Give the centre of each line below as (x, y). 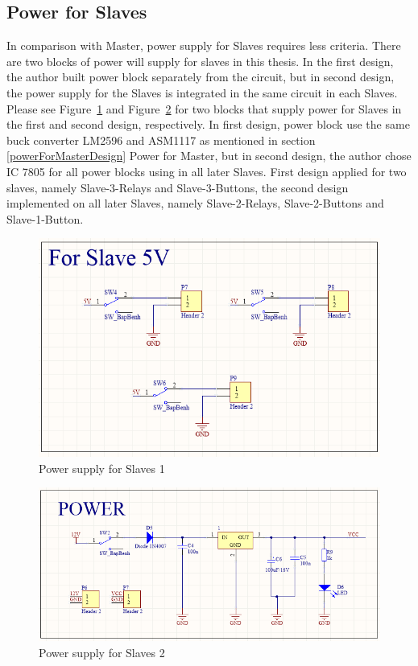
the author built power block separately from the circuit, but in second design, (201, 77)
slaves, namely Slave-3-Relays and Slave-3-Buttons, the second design (178, 187)
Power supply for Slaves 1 (102, 468)
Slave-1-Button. (45, 218)
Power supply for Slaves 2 (102, 652)
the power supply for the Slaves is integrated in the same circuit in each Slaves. (202, 92)
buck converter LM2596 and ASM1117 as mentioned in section (161, 140)
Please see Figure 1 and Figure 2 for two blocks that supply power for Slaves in (204, 108)
